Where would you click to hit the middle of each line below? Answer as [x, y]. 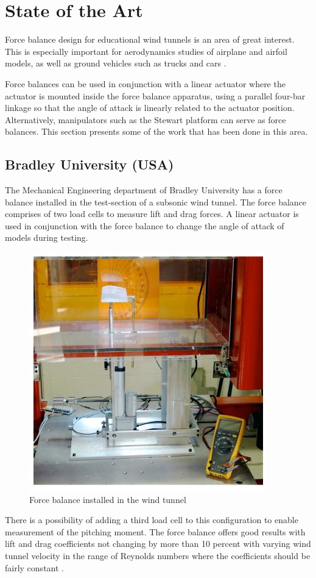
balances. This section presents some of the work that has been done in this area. [156, 131]
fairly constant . [34, 567]
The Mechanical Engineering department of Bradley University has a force [144, 190]
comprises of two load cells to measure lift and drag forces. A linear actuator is [152, 214]
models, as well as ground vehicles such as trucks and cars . [116, 63]
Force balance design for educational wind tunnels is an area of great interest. [150, 39]
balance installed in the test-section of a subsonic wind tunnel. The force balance [156, 202]
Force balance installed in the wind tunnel [108, 499]
